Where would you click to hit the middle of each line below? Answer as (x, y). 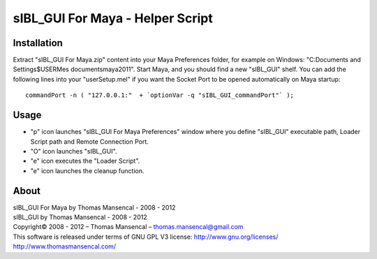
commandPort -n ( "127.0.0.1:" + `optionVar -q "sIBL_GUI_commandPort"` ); (160, 95)
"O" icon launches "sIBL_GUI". (74, 151)
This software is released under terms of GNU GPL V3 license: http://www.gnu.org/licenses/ (146, 237)
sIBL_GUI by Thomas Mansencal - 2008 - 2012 (80, 217)
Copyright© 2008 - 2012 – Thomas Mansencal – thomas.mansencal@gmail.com (128, 227)
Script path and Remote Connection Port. (90, 141)
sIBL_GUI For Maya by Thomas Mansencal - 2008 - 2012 (94, 207)
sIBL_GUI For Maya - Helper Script (113, 18)
